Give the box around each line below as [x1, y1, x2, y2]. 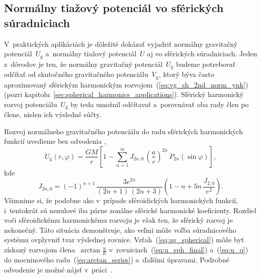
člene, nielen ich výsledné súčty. [4, 109, 102, 120]
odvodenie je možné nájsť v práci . [4, 264, 113, 274]
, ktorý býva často [158, 69, 214, 79]
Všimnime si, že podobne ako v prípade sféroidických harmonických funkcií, [4, 195, 238, 206]
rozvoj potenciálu [4, 99, 57, 109]
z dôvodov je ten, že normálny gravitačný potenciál [4, 58, 163, 69]
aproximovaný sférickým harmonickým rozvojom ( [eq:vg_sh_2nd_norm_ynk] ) [4, 79, 248, 89]
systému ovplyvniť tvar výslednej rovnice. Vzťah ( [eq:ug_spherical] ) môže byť [4, 234, 244, 245]
